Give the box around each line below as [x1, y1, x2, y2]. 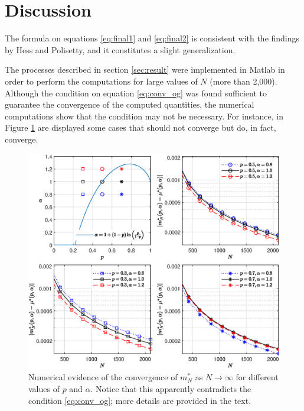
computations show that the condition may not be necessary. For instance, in [5, 109, 283, 122]
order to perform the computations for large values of [5, 75, 198, 87]
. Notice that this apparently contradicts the [90, 383, 251, 395]
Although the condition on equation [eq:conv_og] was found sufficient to [5, 86, 267, 99]
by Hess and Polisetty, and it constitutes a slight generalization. [5, 43, 236, 56]
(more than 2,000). [210, 75, 277, 87]
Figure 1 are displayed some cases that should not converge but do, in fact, [5, 121, 276, 134]
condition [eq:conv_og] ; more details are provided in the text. [28, 394, 251, 406]
